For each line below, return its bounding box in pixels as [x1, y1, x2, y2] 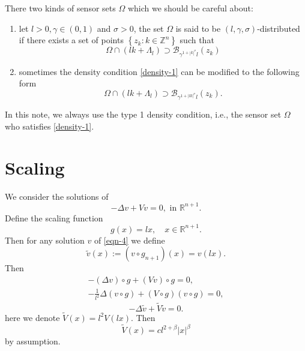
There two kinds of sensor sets [5, 2, 116, 14]
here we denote [5, 311, 60, 323]
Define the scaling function [5, 211, 103, 224]
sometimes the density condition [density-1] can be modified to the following [19, 65, 300, 77]
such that [180, 34, 214, 46]
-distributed [257, 22, 300, 34]
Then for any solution [5, 233, 85, 246]
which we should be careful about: [127, 2, 253, 14]
